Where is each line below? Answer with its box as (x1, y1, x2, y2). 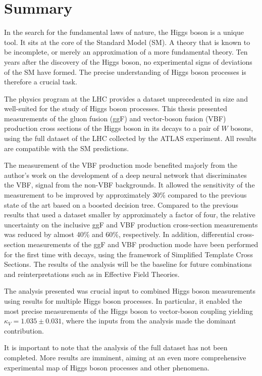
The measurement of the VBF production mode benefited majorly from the (4, 160, 237, 170)
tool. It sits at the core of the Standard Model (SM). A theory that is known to (4, 36, 250, 47)
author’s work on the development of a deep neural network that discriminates (4, 169, 247, 180)
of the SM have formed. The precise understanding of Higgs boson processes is (4, 66, 246, 77)
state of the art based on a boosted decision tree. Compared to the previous (4, 199, 239, 210)
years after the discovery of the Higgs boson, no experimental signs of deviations (4, 56, 252, 67)
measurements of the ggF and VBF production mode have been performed (27, 239, 258, 249)
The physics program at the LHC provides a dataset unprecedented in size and (4, 93, 248, 104)
